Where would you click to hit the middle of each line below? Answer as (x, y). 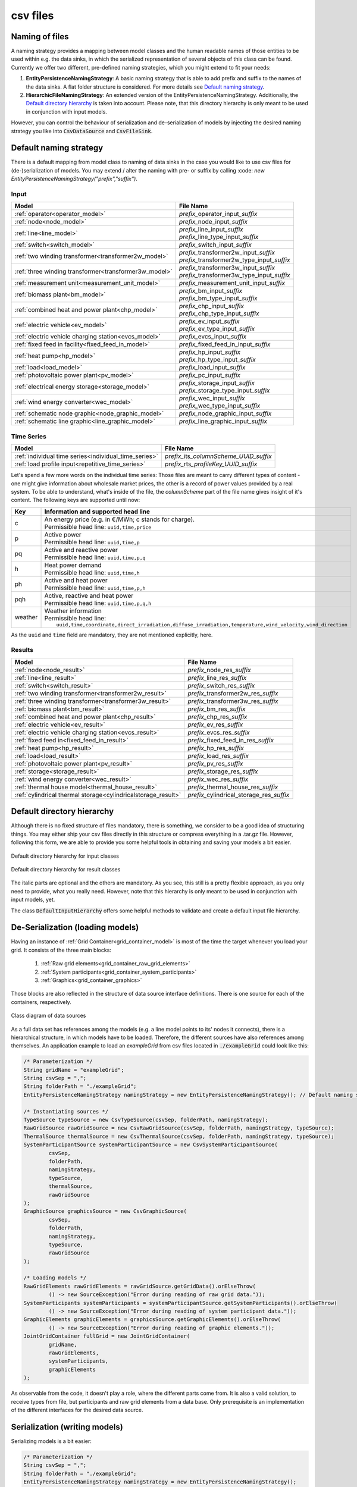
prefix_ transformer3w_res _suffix (233, 701)
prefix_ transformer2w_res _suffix (233, 693)
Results (22, 650)
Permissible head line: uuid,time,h (92, 572)
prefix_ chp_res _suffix (217, 717)
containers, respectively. (41, 1002)
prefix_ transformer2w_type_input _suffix (234, 260)
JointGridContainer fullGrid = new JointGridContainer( (107, 1336)
